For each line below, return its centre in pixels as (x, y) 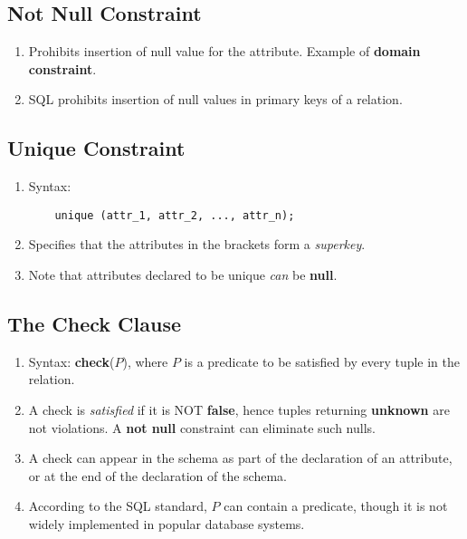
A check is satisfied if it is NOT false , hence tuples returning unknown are (239, 410)
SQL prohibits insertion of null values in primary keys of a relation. (215, 99)
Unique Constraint (96, 148)
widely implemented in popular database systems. (167, 523)
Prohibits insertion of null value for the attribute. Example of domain (224, 51)
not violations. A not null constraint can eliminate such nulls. (202, 427)
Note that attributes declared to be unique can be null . (183, 275)
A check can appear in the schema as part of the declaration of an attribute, (240, 458)
